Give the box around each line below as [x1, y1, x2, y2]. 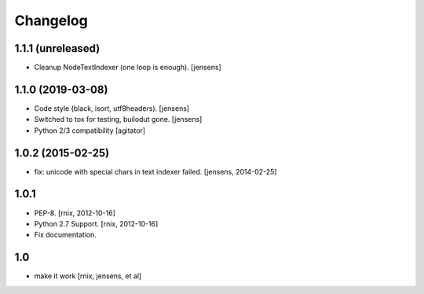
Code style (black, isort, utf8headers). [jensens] [34, 103, 190, 113]
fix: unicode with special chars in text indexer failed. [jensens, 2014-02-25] [34, 167, 278, 176]
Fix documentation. [34, 230, 97, 240]
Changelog [14, 12, 88, 29]
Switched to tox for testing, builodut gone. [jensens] [34, 115, 203, 124]
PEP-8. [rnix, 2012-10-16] [34, 208, 115, 218]
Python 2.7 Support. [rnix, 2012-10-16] [34, 219, 159, 228]
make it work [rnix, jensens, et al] [34, 271, 142, 281]
